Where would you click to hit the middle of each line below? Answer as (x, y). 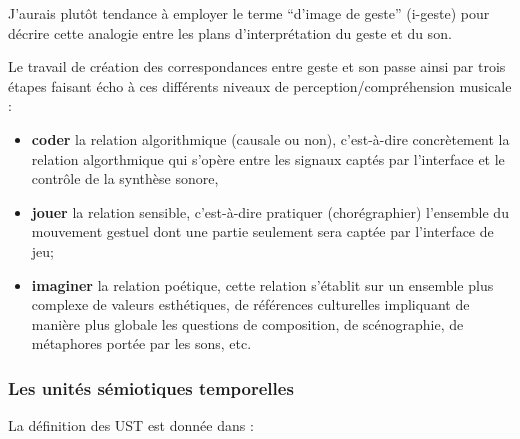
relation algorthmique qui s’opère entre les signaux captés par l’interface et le (268, 158)
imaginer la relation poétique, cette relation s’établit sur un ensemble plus (262, 284)
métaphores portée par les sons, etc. (141, 343)
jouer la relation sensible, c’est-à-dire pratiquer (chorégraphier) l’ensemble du (270, 211)
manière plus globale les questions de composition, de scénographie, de (247, 323)
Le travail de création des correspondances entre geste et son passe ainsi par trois (257, 66)
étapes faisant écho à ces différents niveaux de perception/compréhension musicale (260, 85)
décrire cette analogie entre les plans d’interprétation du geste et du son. (230, 32)
